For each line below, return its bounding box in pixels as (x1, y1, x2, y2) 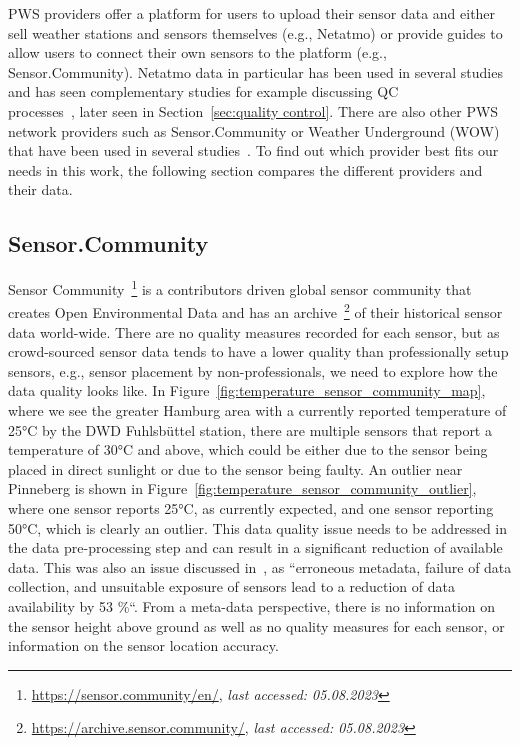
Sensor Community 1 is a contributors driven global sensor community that (8, 276, 472, 299)
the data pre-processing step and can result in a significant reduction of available (8, 537, 503, 558)
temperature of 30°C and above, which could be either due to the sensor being (8, 439, 488, 460)
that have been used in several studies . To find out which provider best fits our (8, 140, 499, 161)
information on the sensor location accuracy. (8, 635, 279, 656)
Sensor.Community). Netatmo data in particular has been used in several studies (8, 61, 503, 82)
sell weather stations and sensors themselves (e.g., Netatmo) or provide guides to (8, 22, 503, 43)
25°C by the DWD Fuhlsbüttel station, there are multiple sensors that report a (8, 419, 492, 440)
